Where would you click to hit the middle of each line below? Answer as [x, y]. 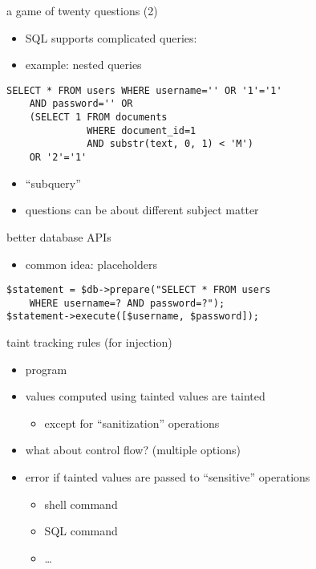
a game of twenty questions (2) [82, 10]
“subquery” [53, 183]
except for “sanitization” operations [132, 423]
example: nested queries [83, 65]
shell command [81, 504]
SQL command [81, 531]
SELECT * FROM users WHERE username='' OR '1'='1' [144, 90]
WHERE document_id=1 [142, 130]
